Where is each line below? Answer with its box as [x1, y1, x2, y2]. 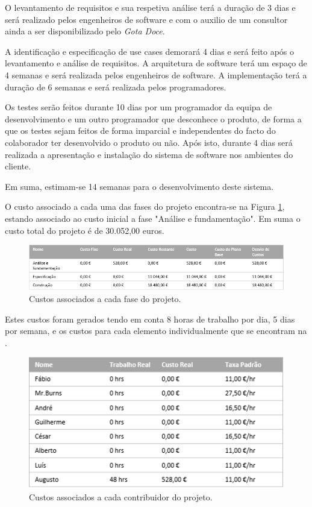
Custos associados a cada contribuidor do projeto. [29, 490, 213, 503]
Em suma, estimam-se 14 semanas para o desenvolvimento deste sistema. [5, 180, 274, 192]
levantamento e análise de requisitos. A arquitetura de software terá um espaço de [5, 57, 307, 69]
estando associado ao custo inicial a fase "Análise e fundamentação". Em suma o [5, 212, 301, 224]
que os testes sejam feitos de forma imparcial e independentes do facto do [5, 124, 276, 137]
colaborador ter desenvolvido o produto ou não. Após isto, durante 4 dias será [5, 136, 293, 148]
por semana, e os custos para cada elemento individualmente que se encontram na [5, 324, 307, 337]
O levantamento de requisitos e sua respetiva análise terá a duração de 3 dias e [5, 1, 296, 13]
